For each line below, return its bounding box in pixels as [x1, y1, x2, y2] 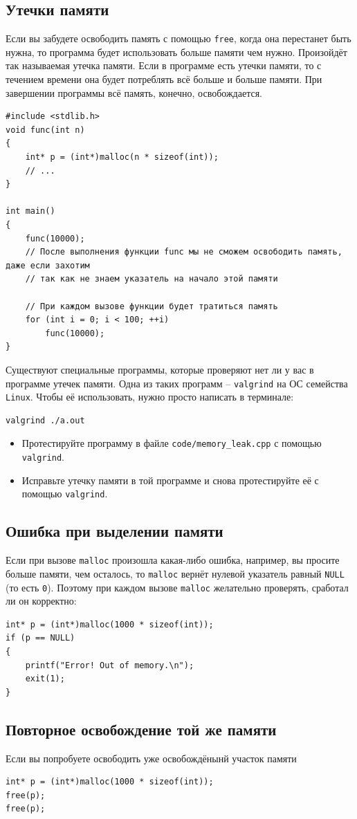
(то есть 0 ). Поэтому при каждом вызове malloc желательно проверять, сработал [6, 580, 349, 594]
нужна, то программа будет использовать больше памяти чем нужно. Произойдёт [6, 44, 347, 59]
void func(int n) [6, 125, 85, 135]
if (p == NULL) [6, 633, 75, 643]
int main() [6, 206, 55, 217]
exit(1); [25, 674, 65, 684]
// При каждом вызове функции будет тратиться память [25, 301, 278, 311]
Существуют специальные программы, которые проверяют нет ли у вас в [6, 362, 314, 376]
